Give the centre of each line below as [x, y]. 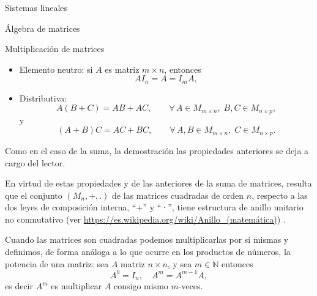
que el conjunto [34, 195]
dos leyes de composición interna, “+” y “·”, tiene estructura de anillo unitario [154, 207]
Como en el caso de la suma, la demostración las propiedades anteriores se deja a [157, 150]
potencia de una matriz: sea [57, 263]
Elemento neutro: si [56, 69]
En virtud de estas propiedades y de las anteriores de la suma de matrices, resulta [158, 183]
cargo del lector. [35, 162]
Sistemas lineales [36, 7]
